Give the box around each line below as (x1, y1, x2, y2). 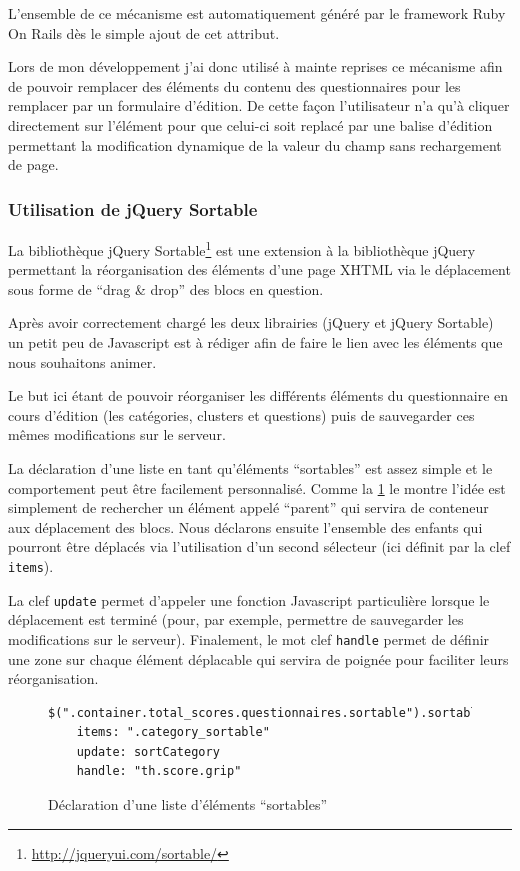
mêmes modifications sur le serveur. (8, 424, 226, 445)
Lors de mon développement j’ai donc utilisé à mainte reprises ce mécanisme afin (8, 56, 503, 77)
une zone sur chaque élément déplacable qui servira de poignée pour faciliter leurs (8, 648, 509, 669)
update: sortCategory (76, 744, 220, 759)
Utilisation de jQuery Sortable (8, 196, 258, 221)
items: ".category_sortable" (76, 725, 270, 740)
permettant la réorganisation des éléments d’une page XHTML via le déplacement (8, 259, 511, 280)
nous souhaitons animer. (8, 351, 157, 372)
